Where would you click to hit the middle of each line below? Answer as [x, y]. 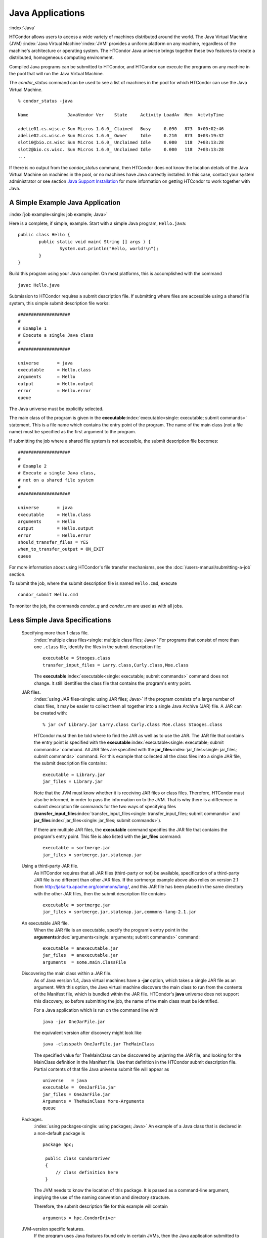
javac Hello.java [39, 285]
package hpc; [58, 1145]
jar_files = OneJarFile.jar [77, 1094]
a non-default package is [59, 1133]
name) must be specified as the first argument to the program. [72, 432]
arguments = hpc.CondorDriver [79, 1218]
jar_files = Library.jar [73, 782]
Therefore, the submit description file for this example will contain [101, 1206]
